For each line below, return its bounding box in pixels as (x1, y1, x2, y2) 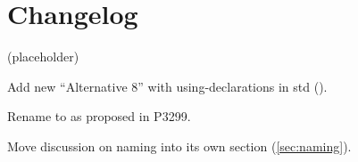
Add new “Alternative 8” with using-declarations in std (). (7, 77, 328, 95)
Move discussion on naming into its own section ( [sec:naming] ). (7, 136, 352, 155)
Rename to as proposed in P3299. (7, 107, 191, 126)
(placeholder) (7, 47, 79, 66)
